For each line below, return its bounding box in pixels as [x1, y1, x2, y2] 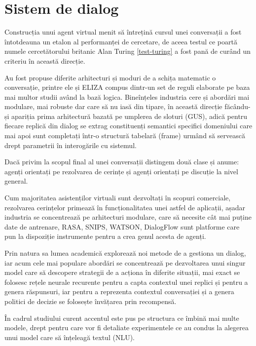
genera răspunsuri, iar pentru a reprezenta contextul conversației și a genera [4, 286, 234, 297]
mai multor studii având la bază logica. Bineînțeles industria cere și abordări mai [4, 91, 250, 102]
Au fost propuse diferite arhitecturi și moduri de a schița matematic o [4, 72, 216, 82]
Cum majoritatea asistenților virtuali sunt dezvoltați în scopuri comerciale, [4, 192, 231, 203]
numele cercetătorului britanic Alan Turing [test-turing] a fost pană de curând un [4, 46, 251, 56]
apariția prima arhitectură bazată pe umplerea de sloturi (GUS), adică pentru [11, 111, 248, 121]
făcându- [224, 101, 251, 112]
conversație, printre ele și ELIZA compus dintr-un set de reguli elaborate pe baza [4, 82, 250, 92]
